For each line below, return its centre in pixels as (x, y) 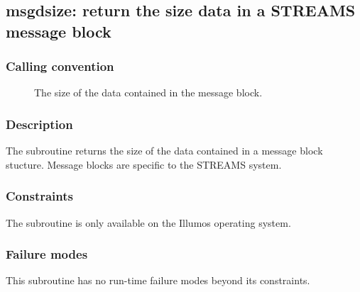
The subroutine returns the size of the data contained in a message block (164, 151)
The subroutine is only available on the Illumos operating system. (148, 222)
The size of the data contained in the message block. (148, 92)
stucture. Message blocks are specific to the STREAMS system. (144, 164)
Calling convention (60, 66)
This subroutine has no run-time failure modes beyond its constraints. (158, 280)
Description (39, 124)
